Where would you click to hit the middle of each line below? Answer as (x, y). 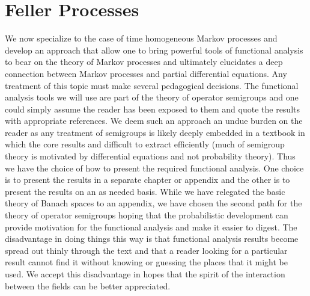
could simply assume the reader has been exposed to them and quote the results (153, 109)
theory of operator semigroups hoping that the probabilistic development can (147, 215)
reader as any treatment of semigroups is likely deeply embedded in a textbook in (155, 132)
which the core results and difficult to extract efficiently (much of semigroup (145, 144)
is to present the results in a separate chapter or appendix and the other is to (147, 180)
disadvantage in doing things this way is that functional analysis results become (152, 239)
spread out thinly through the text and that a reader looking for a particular (146, 250)
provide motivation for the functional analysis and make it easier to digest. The (151, 227)
